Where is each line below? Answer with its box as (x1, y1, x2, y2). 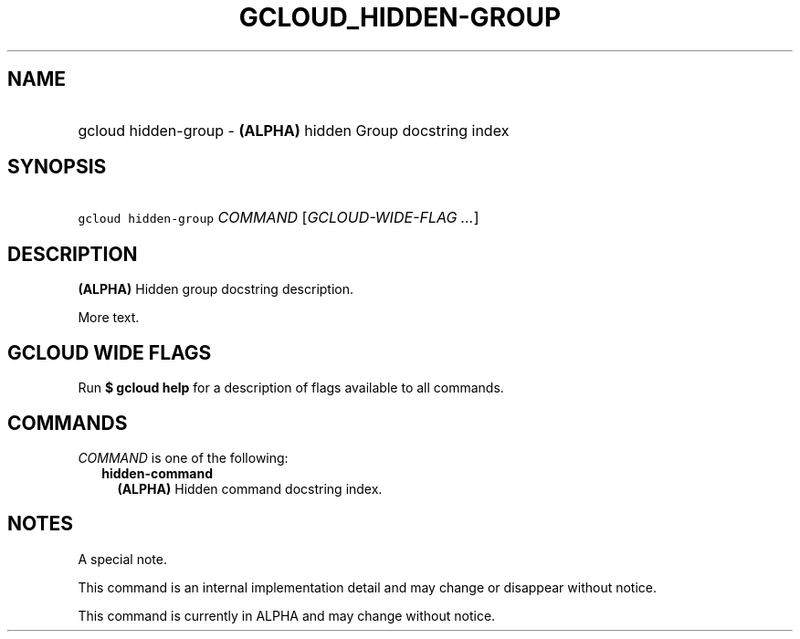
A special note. (78, 550, 167, 567)
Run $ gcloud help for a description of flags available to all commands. (78, 380, 504, 396)
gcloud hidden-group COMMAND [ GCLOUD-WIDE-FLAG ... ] (78, 208, 479, 227)
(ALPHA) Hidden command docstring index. (117, 480, 383, 497)
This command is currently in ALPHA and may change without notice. (78, 607, 496, 623)
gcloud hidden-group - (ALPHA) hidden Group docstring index (78, 120, 510, 140)
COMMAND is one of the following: (78, 449, 289, 466)
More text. (78, 309, 140, 326)
